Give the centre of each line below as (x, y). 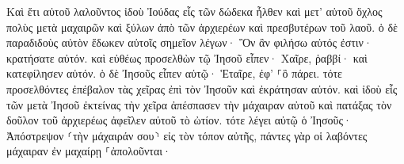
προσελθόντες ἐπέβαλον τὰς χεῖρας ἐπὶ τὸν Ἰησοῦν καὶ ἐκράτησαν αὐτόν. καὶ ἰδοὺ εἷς (202, 88)
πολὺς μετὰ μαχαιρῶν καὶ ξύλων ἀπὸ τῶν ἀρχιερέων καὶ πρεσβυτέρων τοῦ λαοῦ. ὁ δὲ (202, 27)
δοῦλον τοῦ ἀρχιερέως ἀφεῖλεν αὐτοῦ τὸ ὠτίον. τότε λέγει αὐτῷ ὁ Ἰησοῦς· (179, 120)
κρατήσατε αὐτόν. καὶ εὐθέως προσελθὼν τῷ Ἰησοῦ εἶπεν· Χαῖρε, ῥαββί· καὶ (187, 57)
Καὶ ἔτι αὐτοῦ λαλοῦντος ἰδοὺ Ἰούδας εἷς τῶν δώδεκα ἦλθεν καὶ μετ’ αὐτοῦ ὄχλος (194, 11)
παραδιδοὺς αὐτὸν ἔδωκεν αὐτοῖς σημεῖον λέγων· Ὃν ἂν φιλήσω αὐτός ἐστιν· (189, 42)
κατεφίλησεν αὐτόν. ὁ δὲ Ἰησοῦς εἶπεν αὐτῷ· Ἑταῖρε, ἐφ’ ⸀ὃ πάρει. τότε (174, 73)
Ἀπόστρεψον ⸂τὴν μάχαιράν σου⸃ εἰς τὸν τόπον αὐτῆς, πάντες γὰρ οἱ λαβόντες (187, 135)
